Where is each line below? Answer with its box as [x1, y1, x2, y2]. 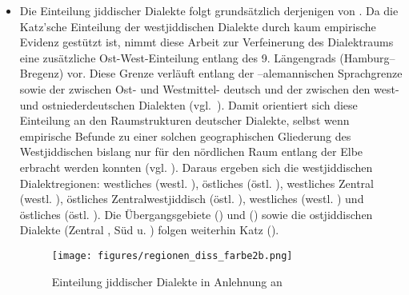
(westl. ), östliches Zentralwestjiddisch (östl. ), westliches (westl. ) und [19, 190, 364, 207]
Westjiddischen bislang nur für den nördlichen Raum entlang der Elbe [19, 143, 363, 160]
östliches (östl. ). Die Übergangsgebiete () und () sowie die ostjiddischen [19, 205, 373, 222]
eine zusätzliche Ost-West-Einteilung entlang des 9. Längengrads [19, 49, 336, 66]
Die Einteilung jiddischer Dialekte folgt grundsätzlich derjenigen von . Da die [19, 2, 399, 18]
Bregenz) [19, 65, 64, 82]
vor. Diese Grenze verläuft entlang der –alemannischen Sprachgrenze [66, 65, 403, 82]
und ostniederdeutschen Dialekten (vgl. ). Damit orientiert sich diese [19, 96, 358, 113]
